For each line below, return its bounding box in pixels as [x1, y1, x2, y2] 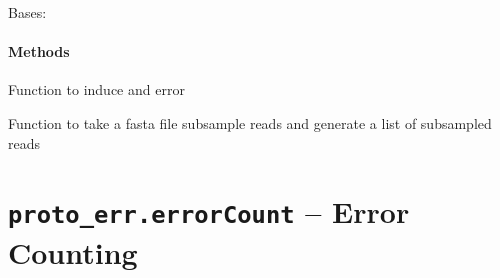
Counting [8, 231, 138, 272]
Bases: [8, 2, 47, 22]
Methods [8, 41, 70, 62]
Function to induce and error [8, 79, 185, 100]
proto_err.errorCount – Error [8, 191, 410, 232]
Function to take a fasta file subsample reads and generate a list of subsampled [8, 112, 492, 133]
